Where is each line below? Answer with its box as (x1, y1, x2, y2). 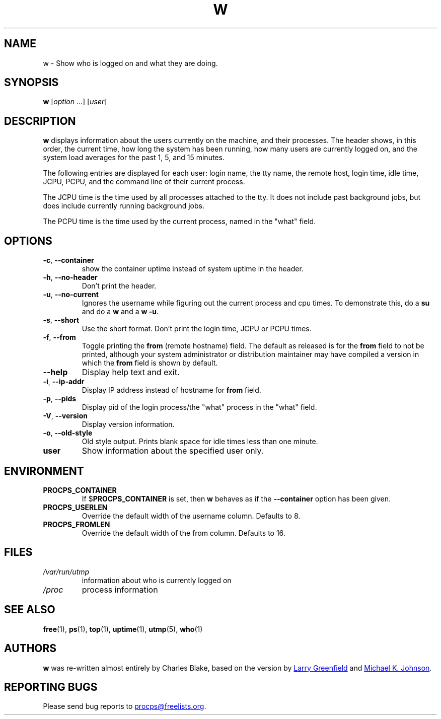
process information (82, 584, 158, 595)
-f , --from (43, 333, 76, 342)
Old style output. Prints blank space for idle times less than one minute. (82, 437, 318, 446)
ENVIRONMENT (4, 464, 84, 477)
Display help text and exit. (82, 367, 180, 378)
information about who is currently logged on (82, 576, 232, 585)
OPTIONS (4, 234, 52, 247)
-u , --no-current (43, 290, 99, 299)
